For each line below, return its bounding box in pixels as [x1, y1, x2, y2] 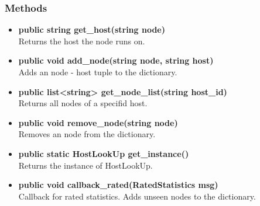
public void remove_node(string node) [18, 116, 178, 128]
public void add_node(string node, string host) [18, 54, 214, 67]
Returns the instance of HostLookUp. [18, 159, 153, 171]
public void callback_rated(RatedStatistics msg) [18, 179, 218, 191]
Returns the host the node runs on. [18, 34, 145, 47]
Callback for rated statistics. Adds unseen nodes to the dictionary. [18, 190, 256, 202]
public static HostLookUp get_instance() [18, 147, 189, 159]
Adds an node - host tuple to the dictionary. [18, 66, 177, 78]
